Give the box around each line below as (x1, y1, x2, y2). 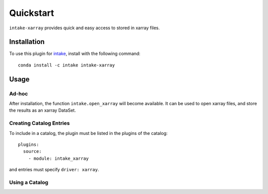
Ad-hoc (9, 90, 28, 97)
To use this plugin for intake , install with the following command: (9, 51, 141, 57)
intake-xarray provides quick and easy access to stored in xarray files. (9, 25, 160, 31)
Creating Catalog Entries (9, 120, 70, 127)
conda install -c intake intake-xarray (18, 62, 115, 68)
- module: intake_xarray (28, 155, 89, 161)
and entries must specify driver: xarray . (9, 167, 99, 173)
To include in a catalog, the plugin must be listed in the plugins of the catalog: (9, 130, 168, 136)
